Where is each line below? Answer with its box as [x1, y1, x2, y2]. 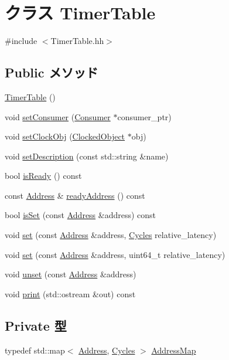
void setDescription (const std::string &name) [5, 150, 169, 162]
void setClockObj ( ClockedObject [5, 130, 125, 142]
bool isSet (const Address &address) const [5, 209, 156, 221]
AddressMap [151, 344, 196, 356]
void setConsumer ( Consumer [5, 110, 111, 123]
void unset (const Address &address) [5, 268, 136, 280]
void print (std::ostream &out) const [5, 287, 136, 300]
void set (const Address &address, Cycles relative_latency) [5, 229, 217, 241]
